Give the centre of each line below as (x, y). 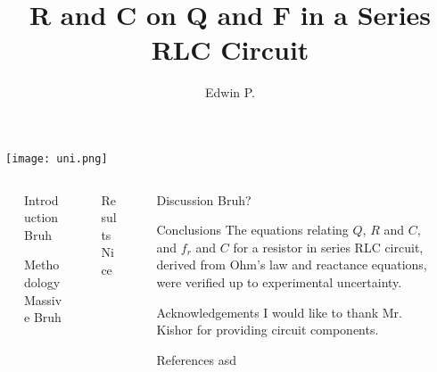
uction (41, 217)
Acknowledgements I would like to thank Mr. (279, 312)
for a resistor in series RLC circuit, (328, 247)
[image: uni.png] (57, 158)
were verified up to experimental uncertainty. (279, 281)
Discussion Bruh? (204, 199)
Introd (41, 199)
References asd (196, 359)
